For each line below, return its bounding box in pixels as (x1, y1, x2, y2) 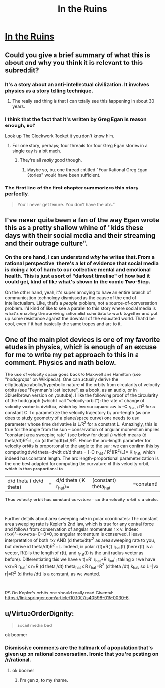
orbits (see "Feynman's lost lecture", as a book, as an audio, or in (5, 387, 137, 393)
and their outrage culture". (5, 239, 88, 247)
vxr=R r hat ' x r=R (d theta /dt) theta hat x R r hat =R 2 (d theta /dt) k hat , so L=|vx (5, 563, 159, 570)
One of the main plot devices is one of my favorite (5, 335, 160, 344)
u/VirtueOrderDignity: (5, 609, 74, 618)
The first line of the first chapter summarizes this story (5, 185, 139, 191)
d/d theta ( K (56, 477, 85, 484)
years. (12, 103, 26, 109)
